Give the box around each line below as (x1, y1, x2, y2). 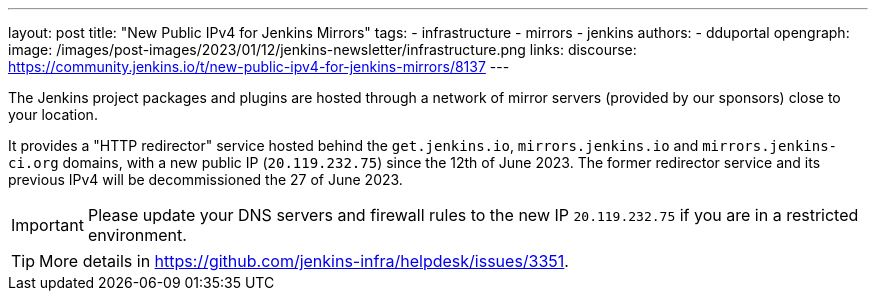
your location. (8, 106, 98, 123)
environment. (87, 225, 187, 245)
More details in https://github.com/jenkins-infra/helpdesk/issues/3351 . (39, 251, 569, 271)
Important (11, 215, 84, 235)
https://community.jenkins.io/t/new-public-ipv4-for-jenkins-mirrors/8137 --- (8, 58, 510, 75)
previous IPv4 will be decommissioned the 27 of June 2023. (8, 171, 403, 188)
